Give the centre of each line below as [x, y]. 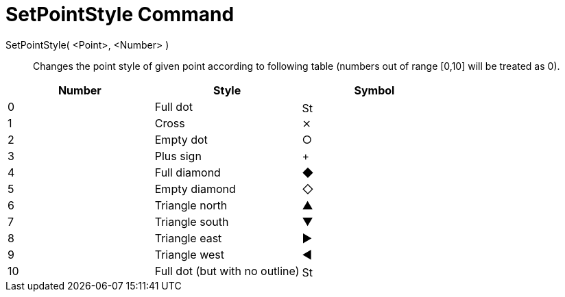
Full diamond [188, 172]
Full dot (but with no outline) [227, 271]
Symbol [374, 90]
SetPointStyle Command [120, 14]
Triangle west [189, 254]
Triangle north [191, 205]
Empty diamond [195, 189]
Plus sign [178, 156]
